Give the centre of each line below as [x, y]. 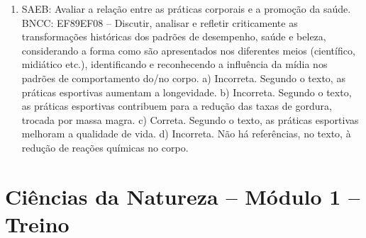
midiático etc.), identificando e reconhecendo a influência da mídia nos [174, 64]
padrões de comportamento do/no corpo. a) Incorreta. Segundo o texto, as [183, 78]
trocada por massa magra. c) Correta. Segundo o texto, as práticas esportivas [190, 119]
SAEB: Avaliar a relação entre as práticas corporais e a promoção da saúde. [186, 8]
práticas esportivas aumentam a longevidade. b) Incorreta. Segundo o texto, [187, 92]
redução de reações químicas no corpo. [105, 147]
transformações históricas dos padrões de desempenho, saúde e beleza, [174, 36]
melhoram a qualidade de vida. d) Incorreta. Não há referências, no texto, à [186, 134]
